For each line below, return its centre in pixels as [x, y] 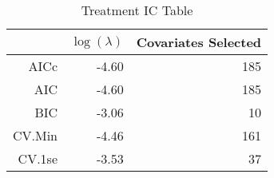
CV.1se [38, 158]
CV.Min [36, 135]
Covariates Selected [199, 42]
